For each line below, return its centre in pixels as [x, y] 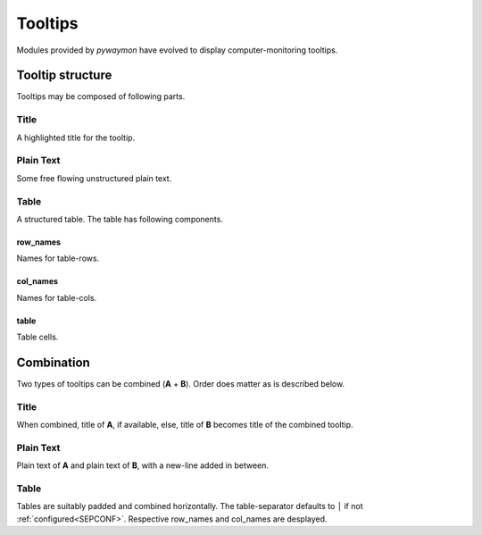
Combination [54, 362]
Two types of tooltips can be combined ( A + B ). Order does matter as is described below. [181, 383]
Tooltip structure [64, 75]
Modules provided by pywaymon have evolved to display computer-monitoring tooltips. [177, 50]
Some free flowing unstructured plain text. [94, 178]
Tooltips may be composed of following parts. [101, 96]
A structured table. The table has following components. [120, 219]
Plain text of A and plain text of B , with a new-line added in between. [143, 465]
